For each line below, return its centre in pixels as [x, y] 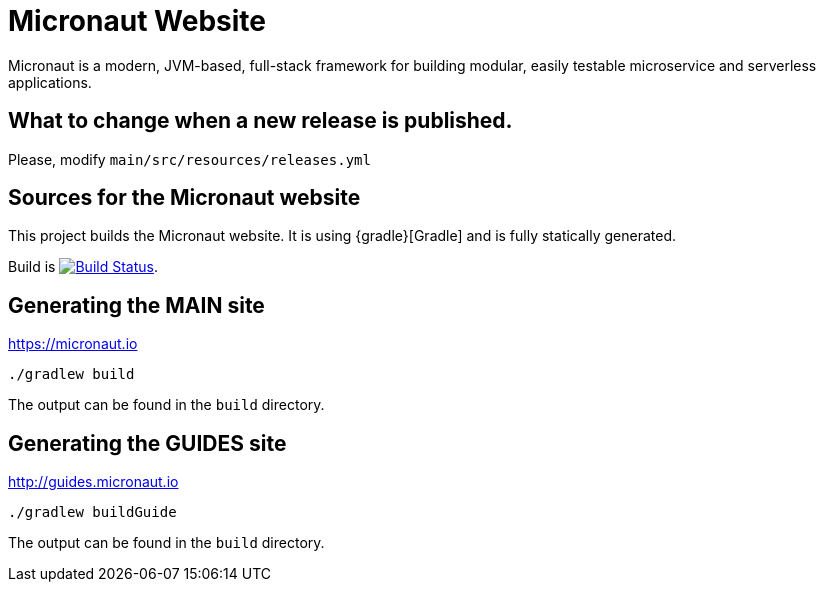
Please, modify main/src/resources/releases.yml [189, 159]
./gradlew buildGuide [92, 512]
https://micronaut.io [73, 344]
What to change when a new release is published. [260, 121]
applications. [50, 82]
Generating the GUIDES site [147, 443]
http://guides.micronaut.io [93, 482]
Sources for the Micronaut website [184, 198]
